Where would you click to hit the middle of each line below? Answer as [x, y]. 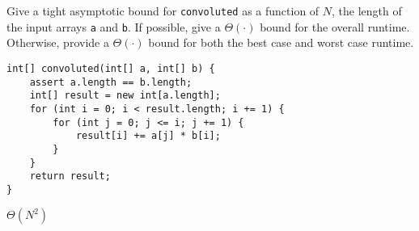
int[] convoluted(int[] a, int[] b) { [111, 68]
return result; [70, 176]
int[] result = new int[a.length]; [125, 96]
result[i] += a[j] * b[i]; [148, 136]
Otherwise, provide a [58, 42]
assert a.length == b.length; [111, 82]
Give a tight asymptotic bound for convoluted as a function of [163, 10]
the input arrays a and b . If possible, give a [114, 26]
